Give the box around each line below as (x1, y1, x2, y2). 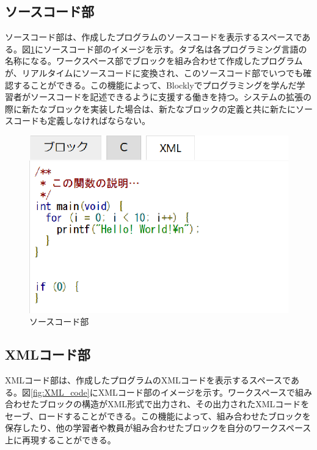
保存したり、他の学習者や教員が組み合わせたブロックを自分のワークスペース (5, 421, 312, 434)
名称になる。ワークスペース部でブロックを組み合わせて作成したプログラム (5, 54, 303, 67)
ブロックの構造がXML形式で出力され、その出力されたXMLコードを (38, 397, 310, 410)
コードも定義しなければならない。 (13, 114, 150, 127)
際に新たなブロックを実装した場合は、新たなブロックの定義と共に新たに (5, 102, 296, 115)
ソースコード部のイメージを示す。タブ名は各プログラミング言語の (43, 42, 307, 55)
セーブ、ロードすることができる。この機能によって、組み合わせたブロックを (5, 409, 311, 422)
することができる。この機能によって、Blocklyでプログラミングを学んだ (13, 78, 297, 91)
